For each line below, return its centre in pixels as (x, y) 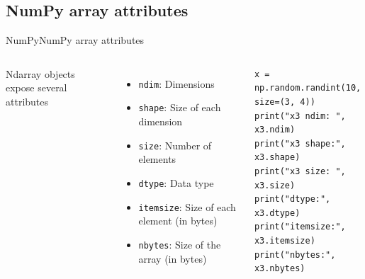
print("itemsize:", (300, 227)
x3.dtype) (277, 213)
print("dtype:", (292, 199)
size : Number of (175, 145)
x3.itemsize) (285, 240)
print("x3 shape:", (300, 143)
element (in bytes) (178, 221)
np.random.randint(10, (308, 88)
